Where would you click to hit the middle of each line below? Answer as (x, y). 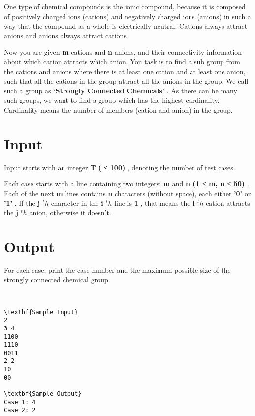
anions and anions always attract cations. (66, 35)
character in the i (77, 203)
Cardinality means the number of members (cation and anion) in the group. (118, 109)
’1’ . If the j (22, 203)
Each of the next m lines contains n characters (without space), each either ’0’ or (127, 193)
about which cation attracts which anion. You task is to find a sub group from (122, 61)
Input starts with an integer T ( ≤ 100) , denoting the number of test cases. (120, 167)
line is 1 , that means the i (155, 203)
